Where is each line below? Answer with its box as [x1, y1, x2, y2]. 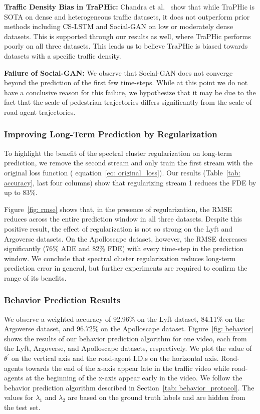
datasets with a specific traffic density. [4, 50, 121, 61]
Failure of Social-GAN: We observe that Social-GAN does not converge [4, 67, 233, 78]
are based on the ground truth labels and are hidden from [68, 392, 245, 402]
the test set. [4, 402, 41, 412]
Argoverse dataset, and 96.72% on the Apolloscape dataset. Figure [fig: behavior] [4, 323, 254, 334]
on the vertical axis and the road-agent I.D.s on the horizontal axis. [12, 353, 219, 363]
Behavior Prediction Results [4, 294, 121, 306]
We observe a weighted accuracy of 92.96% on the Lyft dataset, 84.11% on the [4, 313, 245, 324]
